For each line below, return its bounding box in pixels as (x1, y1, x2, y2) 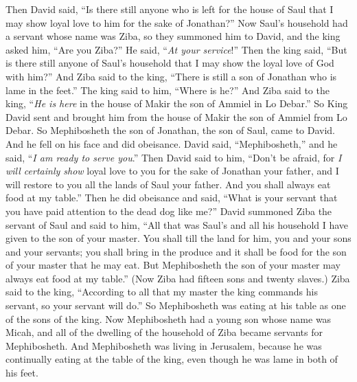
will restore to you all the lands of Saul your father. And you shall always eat (5, 177, 331, 191)
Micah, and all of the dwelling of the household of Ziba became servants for (5, 325, 323, 339)
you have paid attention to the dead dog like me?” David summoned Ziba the (5, 203, 332, 218)
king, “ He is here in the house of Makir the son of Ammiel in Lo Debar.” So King (5, 96, 348, 111)
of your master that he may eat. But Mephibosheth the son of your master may (5, 258, 341, 272)
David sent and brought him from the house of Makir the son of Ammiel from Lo (5, 109, 347, 124)
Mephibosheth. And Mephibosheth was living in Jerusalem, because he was (5, 338, 322, 352)
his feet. (5, 366, 38, 380)
